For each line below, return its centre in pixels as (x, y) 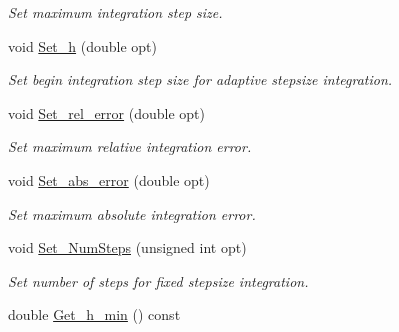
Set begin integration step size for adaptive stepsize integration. (200, 79)
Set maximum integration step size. (115, 12)
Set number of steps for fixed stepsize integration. (158, 280)
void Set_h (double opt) (82, 45)
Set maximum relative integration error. (130, 146)
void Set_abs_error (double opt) (109, 179)
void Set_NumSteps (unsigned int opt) (127, 247)
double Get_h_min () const (94, 314)
